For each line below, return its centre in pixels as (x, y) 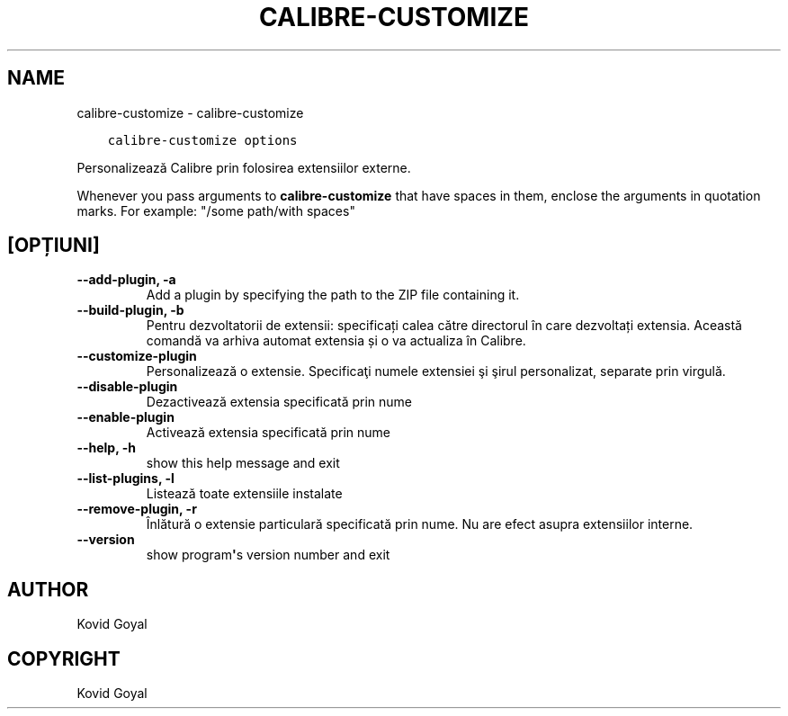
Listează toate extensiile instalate (244, 494)
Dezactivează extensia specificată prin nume (279, 402)
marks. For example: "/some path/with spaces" (216, 210)
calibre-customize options (202, 140)
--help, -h (106, 448)
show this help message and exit (243, 463)
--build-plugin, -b (130, 310)
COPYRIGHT (64, 658)
